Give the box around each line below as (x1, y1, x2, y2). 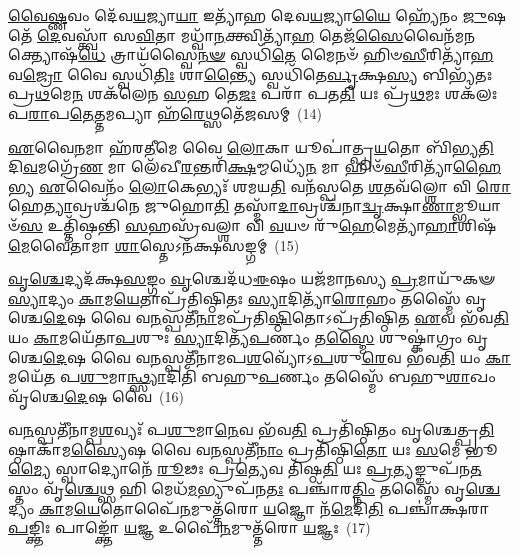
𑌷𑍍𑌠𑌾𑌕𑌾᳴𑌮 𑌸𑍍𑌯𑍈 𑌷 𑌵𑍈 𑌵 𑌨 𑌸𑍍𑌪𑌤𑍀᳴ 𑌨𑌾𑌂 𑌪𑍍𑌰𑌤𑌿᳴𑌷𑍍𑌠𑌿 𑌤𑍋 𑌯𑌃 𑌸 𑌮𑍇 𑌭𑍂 (8, 438, 498, 459)
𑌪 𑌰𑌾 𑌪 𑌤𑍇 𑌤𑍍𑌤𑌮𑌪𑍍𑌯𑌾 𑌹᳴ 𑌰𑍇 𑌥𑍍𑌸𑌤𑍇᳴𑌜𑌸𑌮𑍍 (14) (8, 102, 322, 123)
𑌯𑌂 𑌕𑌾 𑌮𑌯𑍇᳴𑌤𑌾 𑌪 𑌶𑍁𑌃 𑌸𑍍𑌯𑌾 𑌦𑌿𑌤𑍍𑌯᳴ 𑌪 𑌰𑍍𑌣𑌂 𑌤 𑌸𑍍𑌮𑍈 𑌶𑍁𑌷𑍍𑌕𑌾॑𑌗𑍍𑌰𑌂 (8, 326, 463, 347)
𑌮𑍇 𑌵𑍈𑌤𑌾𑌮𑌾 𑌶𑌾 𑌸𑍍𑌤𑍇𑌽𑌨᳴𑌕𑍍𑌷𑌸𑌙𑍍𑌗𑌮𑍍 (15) (8, 234, 300, 255)
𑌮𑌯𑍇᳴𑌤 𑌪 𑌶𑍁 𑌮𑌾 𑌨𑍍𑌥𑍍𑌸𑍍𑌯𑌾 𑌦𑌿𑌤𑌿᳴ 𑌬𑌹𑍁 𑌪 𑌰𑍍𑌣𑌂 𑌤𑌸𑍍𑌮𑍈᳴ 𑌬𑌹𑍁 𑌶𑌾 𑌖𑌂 (8, 366, 496, 387)
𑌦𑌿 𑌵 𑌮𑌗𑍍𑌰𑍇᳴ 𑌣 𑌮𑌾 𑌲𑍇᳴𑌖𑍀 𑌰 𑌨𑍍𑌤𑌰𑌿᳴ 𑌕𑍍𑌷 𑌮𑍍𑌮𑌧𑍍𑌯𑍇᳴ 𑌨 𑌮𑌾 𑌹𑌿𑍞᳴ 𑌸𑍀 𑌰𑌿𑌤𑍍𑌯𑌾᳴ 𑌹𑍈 (8, 156, 502, 177)
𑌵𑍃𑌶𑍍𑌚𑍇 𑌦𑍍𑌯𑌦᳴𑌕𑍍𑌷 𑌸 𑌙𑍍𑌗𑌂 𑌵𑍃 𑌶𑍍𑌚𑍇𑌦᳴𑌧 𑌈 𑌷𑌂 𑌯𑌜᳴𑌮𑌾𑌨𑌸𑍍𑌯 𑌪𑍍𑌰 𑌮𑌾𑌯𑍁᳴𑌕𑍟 (8, 268, 495, 289)
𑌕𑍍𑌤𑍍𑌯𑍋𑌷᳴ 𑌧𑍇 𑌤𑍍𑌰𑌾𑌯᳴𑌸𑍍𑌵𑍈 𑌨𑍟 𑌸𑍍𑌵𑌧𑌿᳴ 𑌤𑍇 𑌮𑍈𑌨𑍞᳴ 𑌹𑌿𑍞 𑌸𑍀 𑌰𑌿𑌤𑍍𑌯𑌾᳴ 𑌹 (8, 44, 494, 65)
